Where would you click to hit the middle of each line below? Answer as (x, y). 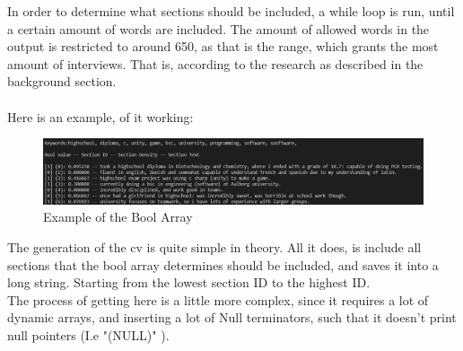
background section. (62, 81)
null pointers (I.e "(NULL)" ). (88, 335)
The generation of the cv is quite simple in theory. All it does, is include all (214, 247)
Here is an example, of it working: (100, 116)
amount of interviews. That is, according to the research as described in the (215, 63)
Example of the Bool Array (118, 217)
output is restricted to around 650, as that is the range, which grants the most (223, 46)
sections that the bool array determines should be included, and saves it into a (223, 264)
